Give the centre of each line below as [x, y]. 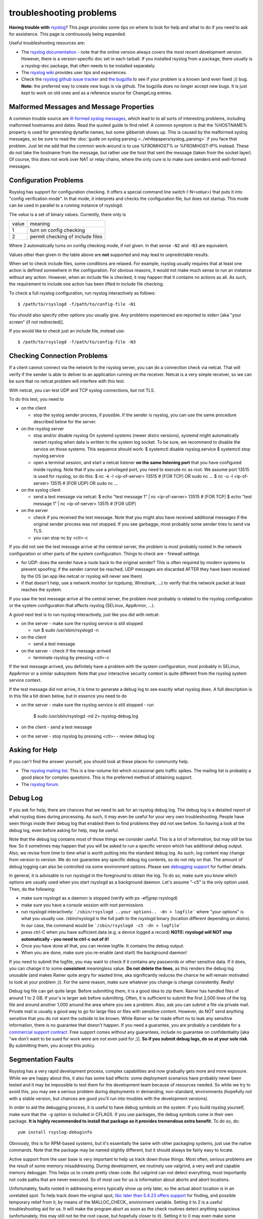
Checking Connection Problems [58, 356]
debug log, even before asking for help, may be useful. [64, 830]
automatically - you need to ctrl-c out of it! [65, 939]
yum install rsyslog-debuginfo [55, 1132]
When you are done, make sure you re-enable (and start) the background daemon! [104, 953]
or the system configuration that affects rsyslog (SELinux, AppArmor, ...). [82, 606]
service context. [25, 680]
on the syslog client [41, 490]
